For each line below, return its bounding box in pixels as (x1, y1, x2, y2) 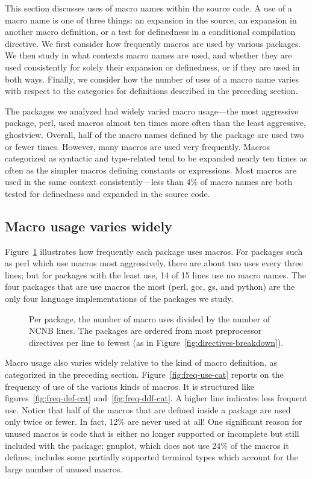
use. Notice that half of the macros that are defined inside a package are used (5, 403, 291, 416)
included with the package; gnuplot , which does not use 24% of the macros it (5, 439, 289, 451)
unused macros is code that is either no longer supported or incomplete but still (5, 427, 299, 440)
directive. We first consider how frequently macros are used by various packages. (5, 37, 301, 49)
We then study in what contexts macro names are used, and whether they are (5, 49, 292, 61)
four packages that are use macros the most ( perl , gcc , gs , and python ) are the (5, 280, 295, 293)
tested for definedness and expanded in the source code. (5, 187, 210, 199)
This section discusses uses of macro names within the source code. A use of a (5, 2, 292, 14)
